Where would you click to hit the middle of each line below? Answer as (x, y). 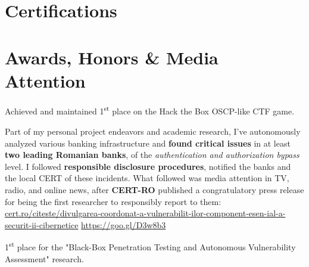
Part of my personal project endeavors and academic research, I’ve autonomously (153, 131)
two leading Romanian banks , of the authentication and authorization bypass (152, 155)
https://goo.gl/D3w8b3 (124, 224)
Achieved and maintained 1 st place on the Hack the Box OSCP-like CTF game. (150, 110)
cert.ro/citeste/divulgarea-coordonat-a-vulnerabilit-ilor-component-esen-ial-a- (145, 213)
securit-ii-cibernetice (42, 224)
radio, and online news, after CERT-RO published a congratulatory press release (154, 189)
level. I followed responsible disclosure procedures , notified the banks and (148, 166)
